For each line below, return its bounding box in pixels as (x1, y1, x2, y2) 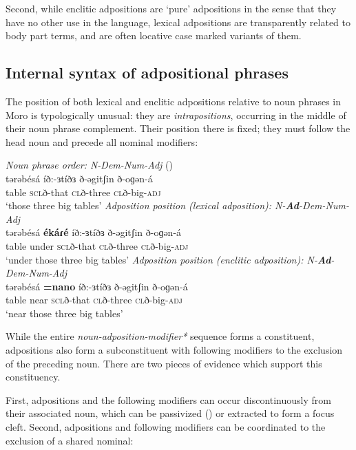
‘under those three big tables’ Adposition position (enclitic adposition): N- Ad (6, 252, 331, 266)
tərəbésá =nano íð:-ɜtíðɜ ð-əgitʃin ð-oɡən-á (6, 279, 188, 293)
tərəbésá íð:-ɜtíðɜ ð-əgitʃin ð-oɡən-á (6, 171, 153, 185)
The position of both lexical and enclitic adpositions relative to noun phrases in (6, 94, 342, 108)
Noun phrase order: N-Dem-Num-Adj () (6, 158, 173, 172)
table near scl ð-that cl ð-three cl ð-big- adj (6, 292, 182, 307)
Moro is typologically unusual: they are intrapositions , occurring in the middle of (6, 107, 346, 122)
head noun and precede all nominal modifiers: (6, 134, 198, 149)
